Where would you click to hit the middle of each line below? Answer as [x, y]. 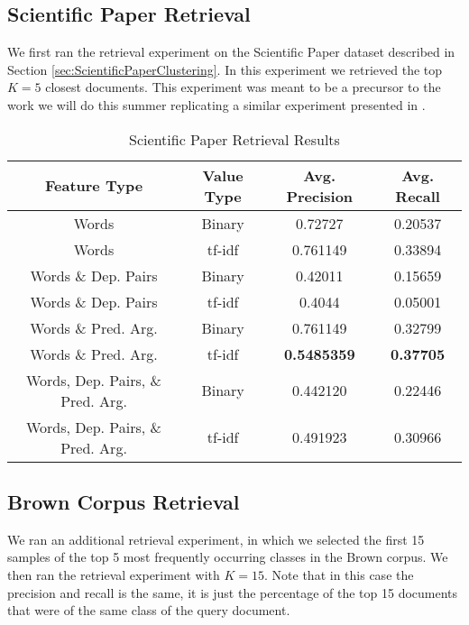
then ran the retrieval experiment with [114, 574]
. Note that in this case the [339, 574]
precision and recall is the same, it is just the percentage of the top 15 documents [233, 592]
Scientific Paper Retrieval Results [234, 139]
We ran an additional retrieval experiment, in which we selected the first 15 [216, 539]
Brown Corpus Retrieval [124, 501]
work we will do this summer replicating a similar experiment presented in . [216, 104]
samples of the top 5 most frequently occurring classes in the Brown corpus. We [228, 557]
